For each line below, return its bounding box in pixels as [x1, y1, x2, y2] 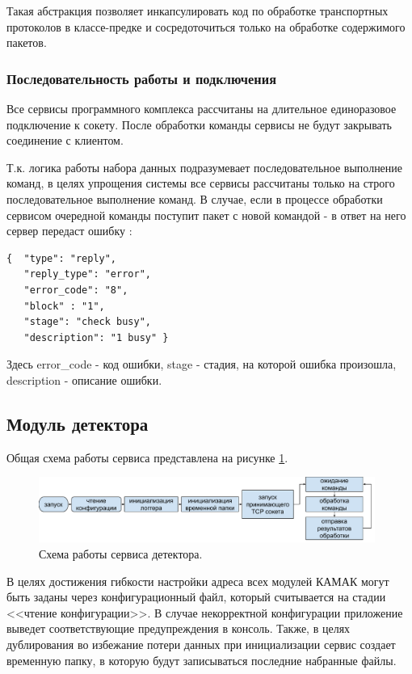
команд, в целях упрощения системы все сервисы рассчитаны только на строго [6, 175, 395, 192]
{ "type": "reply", [6, 252, 117, 264]
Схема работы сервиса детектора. [39, 546, 203, 562]
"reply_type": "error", [23, 268, 151, 280]
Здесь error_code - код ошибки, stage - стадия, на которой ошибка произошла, [6, 356, 397, 373]
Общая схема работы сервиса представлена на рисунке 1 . [6, 449, 288, 465]
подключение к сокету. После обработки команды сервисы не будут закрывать [6, 116, 392, 133]
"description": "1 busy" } [23, 331, 169, 343]
